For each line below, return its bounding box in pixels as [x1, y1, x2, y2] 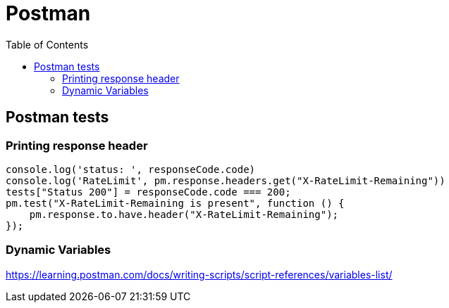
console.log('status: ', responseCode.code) [6, 163, 256, 175]
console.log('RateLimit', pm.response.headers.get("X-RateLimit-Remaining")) [6, 174, 445, 186]
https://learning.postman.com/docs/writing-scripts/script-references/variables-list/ [6, 268, 393, 281]
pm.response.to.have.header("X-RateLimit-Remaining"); [29, 208, 339, 220]
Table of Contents [6, 38, 89, 51]
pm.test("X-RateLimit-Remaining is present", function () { [6, 197, 345, 209]
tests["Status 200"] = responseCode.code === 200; [6, 186, 291, 198]
